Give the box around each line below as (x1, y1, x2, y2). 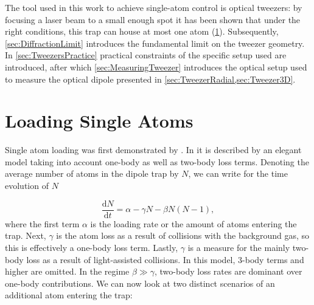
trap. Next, (5, 229, 46, 242)
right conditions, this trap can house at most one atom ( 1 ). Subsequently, (5, 25, 279, 38)
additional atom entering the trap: (5, 289, 133, 301)
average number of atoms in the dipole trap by (5, 167, 179, 180)
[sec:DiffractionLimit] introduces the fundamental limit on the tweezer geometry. (5, 36, 305, 49)
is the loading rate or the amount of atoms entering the (90, 217, 297, 230)
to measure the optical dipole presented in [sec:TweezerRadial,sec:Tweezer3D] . (5, 72, 296, 85)
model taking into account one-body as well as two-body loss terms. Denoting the (5, 155, 309, 168)
